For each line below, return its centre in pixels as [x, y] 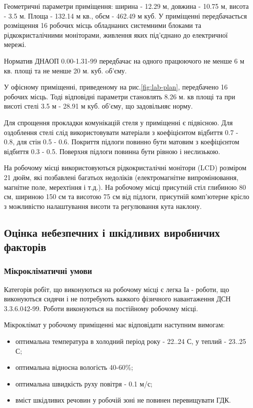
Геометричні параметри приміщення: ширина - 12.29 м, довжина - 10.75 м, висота [126, 6]
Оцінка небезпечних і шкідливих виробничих [112, 232]
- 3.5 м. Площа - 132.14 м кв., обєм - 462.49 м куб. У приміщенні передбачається [126, 15]
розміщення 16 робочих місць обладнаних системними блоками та [103, 25]
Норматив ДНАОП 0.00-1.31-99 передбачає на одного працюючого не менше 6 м [124, 60]
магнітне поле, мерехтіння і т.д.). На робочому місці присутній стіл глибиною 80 [125, 187]
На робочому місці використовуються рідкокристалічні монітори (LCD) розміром [125, 168]
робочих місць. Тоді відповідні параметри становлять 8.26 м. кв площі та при [120, 96]
